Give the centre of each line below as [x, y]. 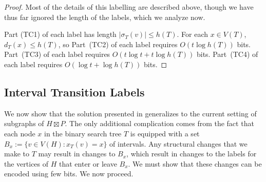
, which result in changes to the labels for [192, 154]
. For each [192, 34]
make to [17, 154]
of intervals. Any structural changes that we [178, 143]
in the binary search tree [83, 133]
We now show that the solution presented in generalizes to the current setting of [130, 113]
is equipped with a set [165, 133]
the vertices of [26, 163]
